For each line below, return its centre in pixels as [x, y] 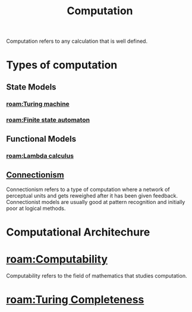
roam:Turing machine [38, 104]
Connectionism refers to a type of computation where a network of [88, 189]
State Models [31, 87]
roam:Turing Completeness [75, 300]
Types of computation [62, 65]
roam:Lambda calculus [40, 155]
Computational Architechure [78, 232]
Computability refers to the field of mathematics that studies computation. [97, 276]
